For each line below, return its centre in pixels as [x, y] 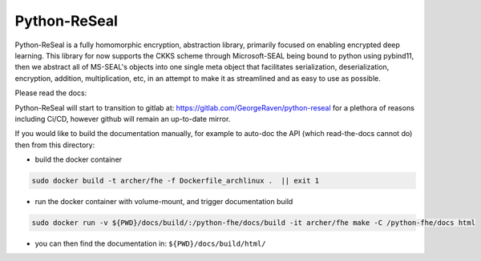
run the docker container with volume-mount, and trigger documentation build [164, 202]
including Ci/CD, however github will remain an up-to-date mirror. [123, 118]
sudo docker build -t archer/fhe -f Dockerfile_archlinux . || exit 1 [176, 181]
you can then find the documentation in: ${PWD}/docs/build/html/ [150, 243]
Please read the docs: [51, 93]
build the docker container [79, 159]
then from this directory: [55, 145]
